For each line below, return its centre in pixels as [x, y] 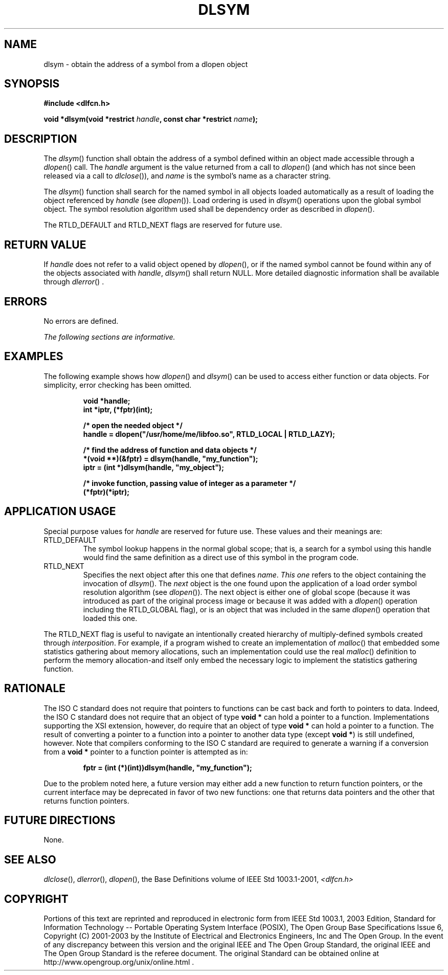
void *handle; [107, 401]
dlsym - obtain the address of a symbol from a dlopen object [146, 64]
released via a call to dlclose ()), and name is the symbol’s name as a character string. [187, 176]
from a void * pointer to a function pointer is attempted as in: [146, 751]
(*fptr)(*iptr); [106, 492]
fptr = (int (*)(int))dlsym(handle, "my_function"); [167, 767]
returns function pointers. [86, 801]
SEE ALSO [30, 859]
